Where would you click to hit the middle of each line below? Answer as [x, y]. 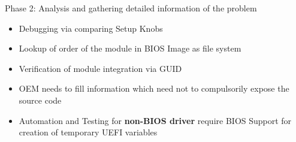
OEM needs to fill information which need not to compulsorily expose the [154, 88]
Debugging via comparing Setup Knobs [91, 28]
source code [40, 100]
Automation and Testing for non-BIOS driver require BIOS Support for [155, 120]
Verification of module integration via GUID [100, 68]
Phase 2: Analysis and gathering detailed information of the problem [131, 8]
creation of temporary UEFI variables [88, 132]
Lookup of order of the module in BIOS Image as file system [130, 48]
